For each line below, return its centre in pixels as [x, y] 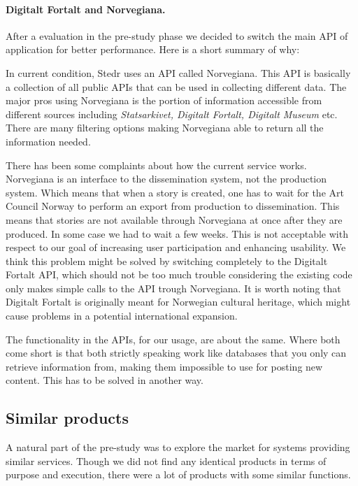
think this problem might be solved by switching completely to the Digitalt [167, 260]
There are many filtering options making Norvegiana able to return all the [165, 128]
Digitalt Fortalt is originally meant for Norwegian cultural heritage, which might [178, 302]
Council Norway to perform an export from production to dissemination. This [173, 206]
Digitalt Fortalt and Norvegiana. [86, 9]
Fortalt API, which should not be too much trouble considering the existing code [179, 274]
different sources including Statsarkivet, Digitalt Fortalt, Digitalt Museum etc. [172, 114]
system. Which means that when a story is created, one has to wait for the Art [175, 192]
